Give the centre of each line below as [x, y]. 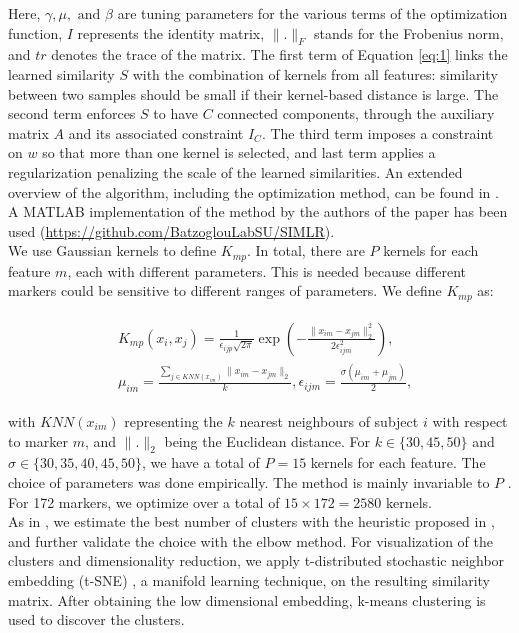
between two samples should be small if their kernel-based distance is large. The [253, 93]
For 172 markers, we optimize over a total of [144, 501]
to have [176, 113]
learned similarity [61, 73]
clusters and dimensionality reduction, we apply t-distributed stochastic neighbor [256, 560]
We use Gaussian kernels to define [112, 250]
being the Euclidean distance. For [267, 440]
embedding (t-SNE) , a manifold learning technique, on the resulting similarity [249, 579]
